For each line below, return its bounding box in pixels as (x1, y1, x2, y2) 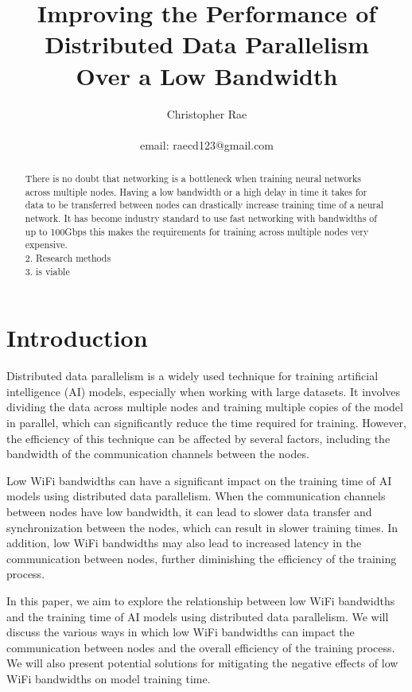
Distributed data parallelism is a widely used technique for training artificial (6, 367, 379, 384)
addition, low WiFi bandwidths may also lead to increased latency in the (6, 535, 362, 551)
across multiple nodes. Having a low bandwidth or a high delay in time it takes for (25, 185, 367, 198)
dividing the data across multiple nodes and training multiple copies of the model (6, 398, 403, 415)
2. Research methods (25, 251, 111, 265)
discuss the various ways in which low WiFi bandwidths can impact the (6, 624, 355, 640)
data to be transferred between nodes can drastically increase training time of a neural (25, 198, 384, 212)
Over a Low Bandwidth (76, 59, 338, 91)
